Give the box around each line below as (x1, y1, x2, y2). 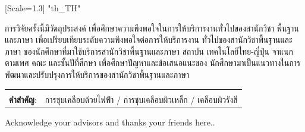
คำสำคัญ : (9, 93, 37, 105)
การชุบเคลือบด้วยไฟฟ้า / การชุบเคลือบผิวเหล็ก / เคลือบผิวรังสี (45, 93, 238, 105)
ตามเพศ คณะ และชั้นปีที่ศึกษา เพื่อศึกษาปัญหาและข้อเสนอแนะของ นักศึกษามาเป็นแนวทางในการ (5, 56, 301, 69)
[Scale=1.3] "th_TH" (5, 2, 81, 14)
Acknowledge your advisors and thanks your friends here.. (5, 115, 215, 128)
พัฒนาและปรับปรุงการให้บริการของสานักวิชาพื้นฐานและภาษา (5, 68, 190, 80)
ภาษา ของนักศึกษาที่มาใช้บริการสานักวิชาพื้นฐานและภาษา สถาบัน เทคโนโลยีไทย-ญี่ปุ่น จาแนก (5, 45, 294, 57)
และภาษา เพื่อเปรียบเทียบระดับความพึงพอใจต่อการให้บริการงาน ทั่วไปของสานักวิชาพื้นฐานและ (5, 33, 293, 46)
